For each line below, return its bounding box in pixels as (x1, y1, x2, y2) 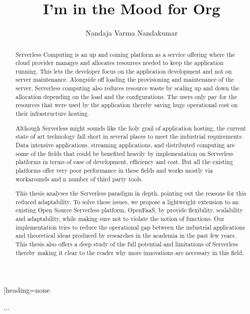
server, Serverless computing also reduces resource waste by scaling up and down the (15, 84, 239, 92)
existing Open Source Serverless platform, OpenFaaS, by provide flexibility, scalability (15, 206, 243, 214)
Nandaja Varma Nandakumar (85, 27, 178, 38)
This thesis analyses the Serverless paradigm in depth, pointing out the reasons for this (15, 189, 246, 198)
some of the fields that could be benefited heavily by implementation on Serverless (15, 149, 233, 158)
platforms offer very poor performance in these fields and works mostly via (15, 166, 213, 174)
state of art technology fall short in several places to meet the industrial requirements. (15, 132, 243, 141)
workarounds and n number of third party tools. (15, 174, 143, 183)
